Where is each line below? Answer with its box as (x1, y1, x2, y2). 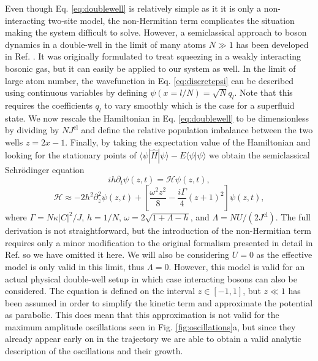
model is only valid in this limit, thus (5, 260, 145, 273)
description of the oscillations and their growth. (5, 344, 183, 357)
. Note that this (234, 86, 293, 99)
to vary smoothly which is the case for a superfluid (104, 98, 295, 111)
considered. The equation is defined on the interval (5, 284, 195, 297)
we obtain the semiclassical (208, 148, 310, 161)
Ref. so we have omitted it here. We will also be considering (5, 248, 230, 261)
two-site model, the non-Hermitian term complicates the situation (48, 14, 295, 26)
